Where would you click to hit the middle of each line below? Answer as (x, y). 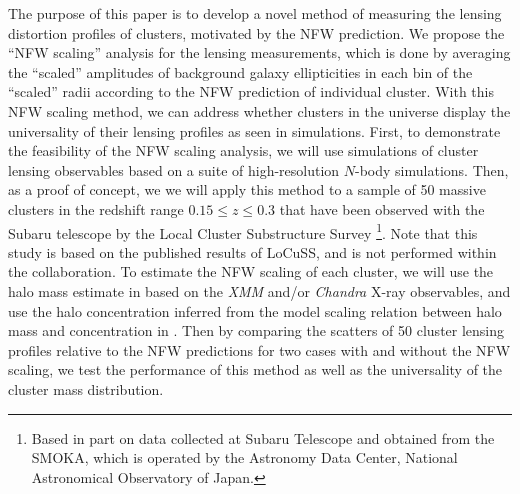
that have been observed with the (382, 208)
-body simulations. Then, (432, 169)
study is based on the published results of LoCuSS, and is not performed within (252, 251)
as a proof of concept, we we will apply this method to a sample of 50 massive (247, 189)
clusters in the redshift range (96, 208)
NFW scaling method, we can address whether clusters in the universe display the (259, 110)
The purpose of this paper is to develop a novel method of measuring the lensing (255, 13)
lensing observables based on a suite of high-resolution (174, 169)
